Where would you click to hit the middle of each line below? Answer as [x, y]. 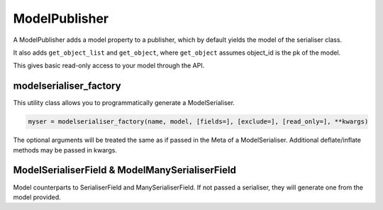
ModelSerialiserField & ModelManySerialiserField [125, 170]
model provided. [37, 197]
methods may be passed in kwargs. [65, 150]
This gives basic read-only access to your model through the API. [109, 66]
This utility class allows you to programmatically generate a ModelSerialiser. [124, 103]
